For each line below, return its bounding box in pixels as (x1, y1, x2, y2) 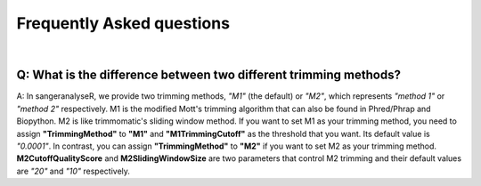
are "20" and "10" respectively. (16, 166, 131, 176)
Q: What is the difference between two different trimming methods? (16, 68, 401, 83)
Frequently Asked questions (16, 13, 231, 33)
